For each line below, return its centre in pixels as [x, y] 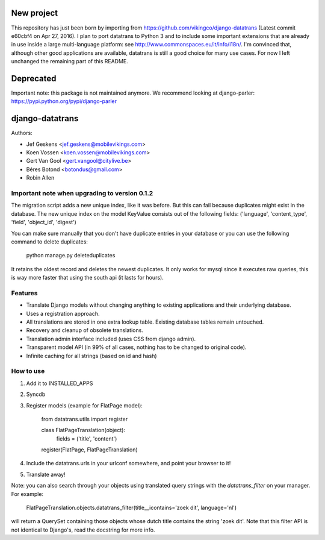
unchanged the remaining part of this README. [70, 61]
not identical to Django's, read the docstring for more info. [83, 530]
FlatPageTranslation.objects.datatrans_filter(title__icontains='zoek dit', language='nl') [132, 508]
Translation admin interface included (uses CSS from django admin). [111, 339]
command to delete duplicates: [50, 242]
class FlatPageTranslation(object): [83, 430]
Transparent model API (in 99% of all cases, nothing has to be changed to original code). [136, 347]
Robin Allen [40, 178]
